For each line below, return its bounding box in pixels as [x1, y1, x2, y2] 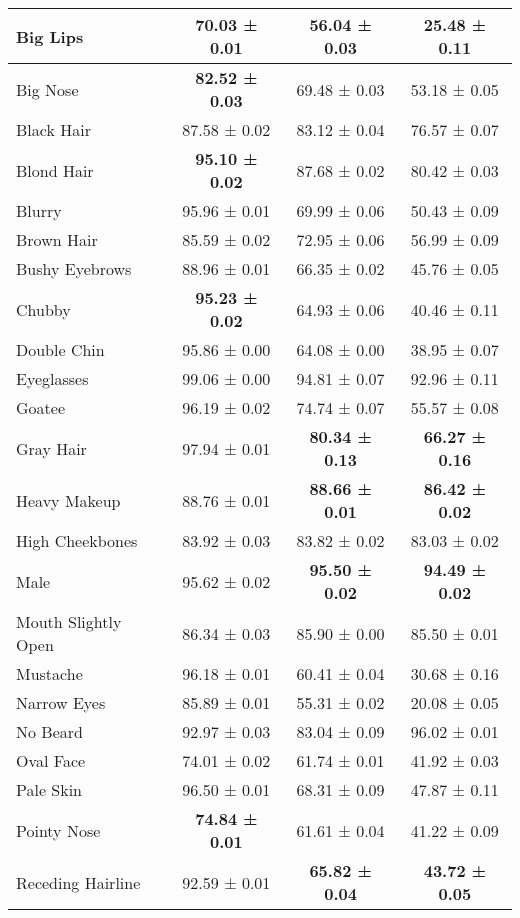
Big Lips [16, 24, 84, 48]
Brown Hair [16, 228, 98, 251]
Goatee [16, 396, 65, 419]
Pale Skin [16, 778, 83, 801]
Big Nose [16, 77, 79, 101]
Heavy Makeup [16, 488, 121, 512]
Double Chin [16, 338, 105, 361]
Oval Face [16, 749, 86, 772]
